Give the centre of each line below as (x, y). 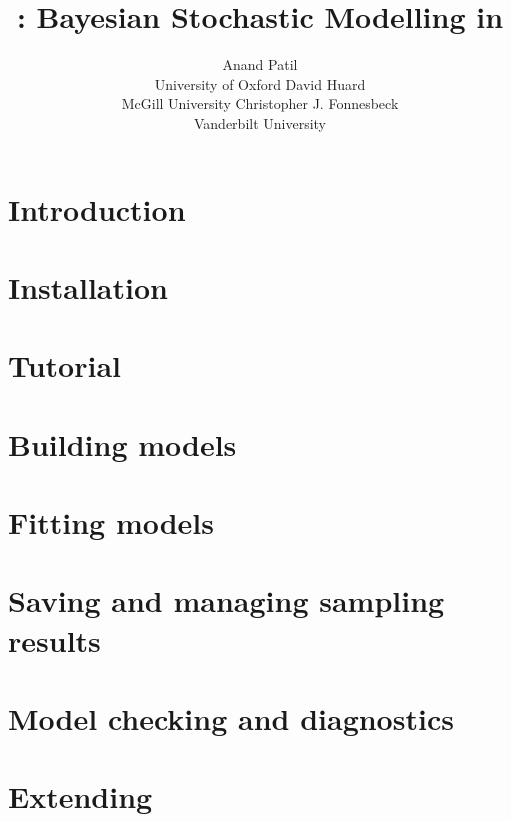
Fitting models (111, 522)
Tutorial (65, 365)
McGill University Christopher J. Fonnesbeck (260, 103)
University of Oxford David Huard (260, 83)
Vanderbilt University (260, 122)
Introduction (97, 208)
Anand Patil (260, 64)
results (54, 639)
